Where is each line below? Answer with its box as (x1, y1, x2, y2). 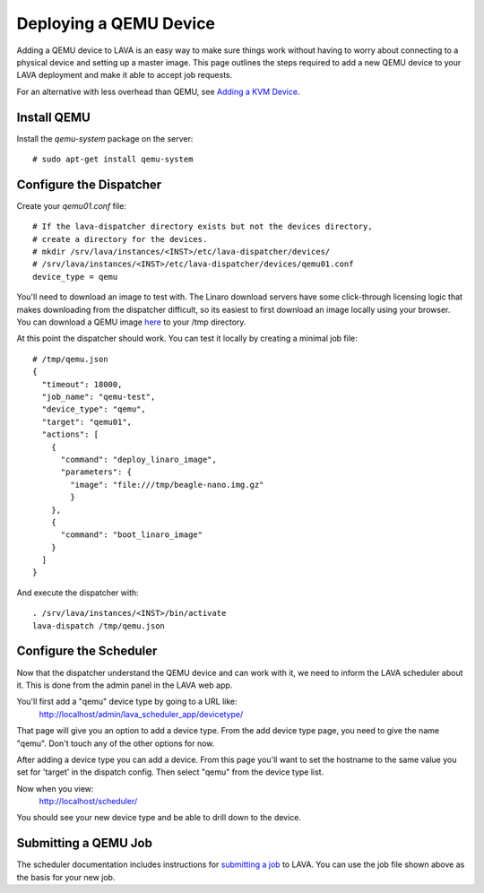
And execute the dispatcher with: (16, 587, 139, 598)
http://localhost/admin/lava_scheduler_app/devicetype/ (39, 708, 244, 719)
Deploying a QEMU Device (16, 13, 215, 33)
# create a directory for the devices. (32, 234, 208, 244)
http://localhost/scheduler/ (39, 796, 138, 807)
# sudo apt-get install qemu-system (32, 154, 194, 165)
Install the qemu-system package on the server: (16, 133, 194, 143)
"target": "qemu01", (41, 417, 133, 427)
